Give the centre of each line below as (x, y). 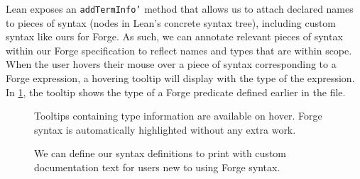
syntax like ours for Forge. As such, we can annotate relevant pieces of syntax (174, 36)
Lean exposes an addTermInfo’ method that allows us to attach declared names (180, 8)
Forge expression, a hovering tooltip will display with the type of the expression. (180, 78)
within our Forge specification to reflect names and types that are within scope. (179, 50)
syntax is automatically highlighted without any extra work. (165, 129)
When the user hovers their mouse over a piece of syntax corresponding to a (171, 64)
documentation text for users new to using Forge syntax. (157, 167)
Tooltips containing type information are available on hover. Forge (178, 116)
